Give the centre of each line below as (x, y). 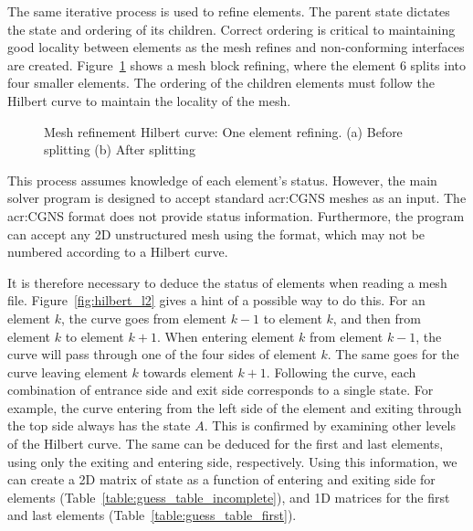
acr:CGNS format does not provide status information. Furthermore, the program (236, 215)
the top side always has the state (99, 425)
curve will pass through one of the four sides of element (162, 354)
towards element (188, 372)
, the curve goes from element (144, 318)
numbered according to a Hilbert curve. (118, 252)
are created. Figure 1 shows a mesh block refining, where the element (202, 64)
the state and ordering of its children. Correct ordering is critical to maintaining (231, 29)
